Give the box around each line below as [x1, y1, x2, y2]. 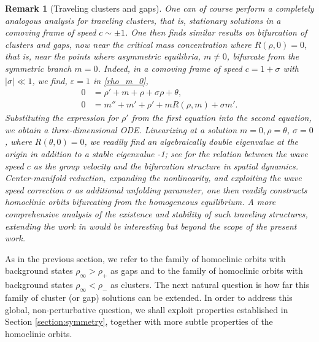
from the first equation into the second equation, [131, 111, 312, 124]
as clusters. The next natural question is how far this [110, 278, 310, 291]
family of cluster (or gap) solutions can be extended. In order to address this [5, 290, 293, 303]
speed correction [5, 183, 64, 196]
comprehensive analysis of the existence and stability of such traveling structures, [5, 207, 308, 220]
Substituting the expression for [5, 111, 119, 124]
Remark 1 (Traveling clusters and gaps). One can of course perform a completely [5, 2, 314, 14]
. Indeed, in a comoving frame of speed [98, 61, 242, 74]
